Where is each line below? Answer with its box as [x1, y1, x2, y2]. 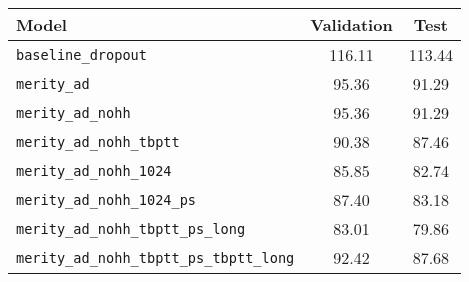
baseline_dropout [16, 46, 147, 63]
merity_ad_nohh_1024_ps [16, 191, 197, 208]
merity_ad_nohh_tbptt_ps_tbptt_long [16, 249, 295, 266]
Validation [310, 13, 393, 36]
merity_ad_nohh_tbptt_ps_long [16, 220, 246, 237]
